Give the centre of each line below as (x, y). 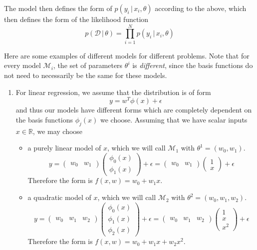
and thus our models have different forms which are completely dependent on (134, 110)
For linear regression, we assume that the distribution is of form (113, 92)
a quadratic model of (59, 197)
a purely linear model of (64, 148)
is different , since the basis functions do (193, 65)
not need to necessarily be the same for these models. (86, 75)
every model (22, 65)
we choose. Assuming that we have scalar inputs (174, 119)
